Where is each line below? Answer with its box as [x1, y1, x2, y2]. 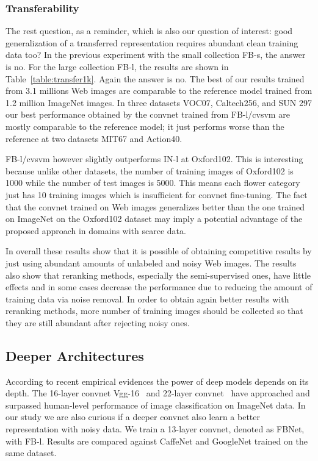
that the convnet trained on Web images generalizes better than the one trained [5, 200, 305, 213]
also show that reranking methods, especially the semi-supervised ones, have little [5, 268, 311, 281]
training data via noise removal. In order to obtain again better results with [5, 292, 289, 305]
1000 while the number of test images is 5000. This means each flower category [5, 176, 300, 189]
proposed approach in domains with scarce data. [5, 224, 186, 237]
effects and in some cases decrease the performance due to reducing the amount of [5, 281, 313, 293]
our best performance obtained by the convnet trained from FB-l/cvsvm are [5, 108, 290, 121]
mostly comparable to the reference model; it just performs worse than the [5, 120, 284, 132]
